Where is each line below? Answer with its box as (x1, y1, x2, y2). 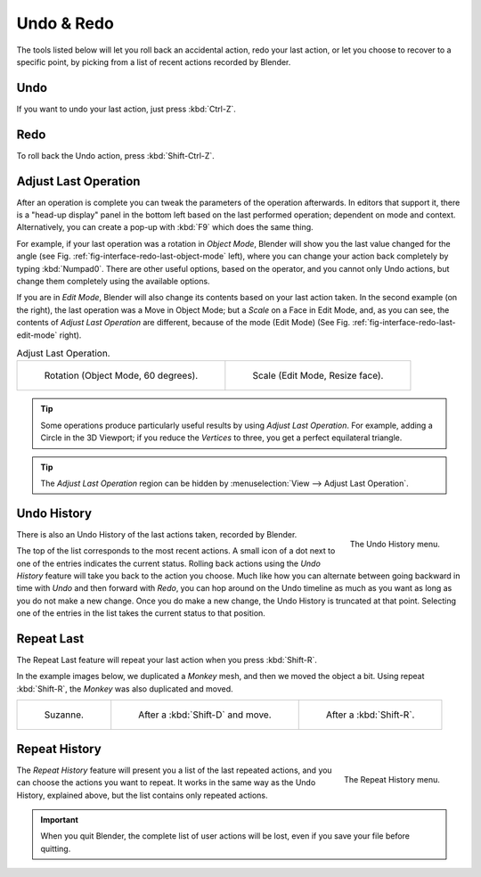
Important (40, 814, 79, 824)
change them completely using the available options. (16, 276, 210, 286)
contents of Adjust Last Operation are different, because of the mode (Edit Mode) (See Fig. (16, 317, 351, 328)
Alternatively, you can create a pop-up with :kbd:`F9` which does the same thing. (16, 222, 314, 233)
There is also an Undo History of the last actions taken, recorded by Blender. (16, 529, 298, 539)
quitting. (40, 843, 71, 854)
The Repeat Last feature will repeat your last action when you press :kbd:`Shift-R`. (16, 655, 318, 666)
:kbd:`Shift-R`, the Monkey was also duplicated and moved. (16, 683, 233, 694)
